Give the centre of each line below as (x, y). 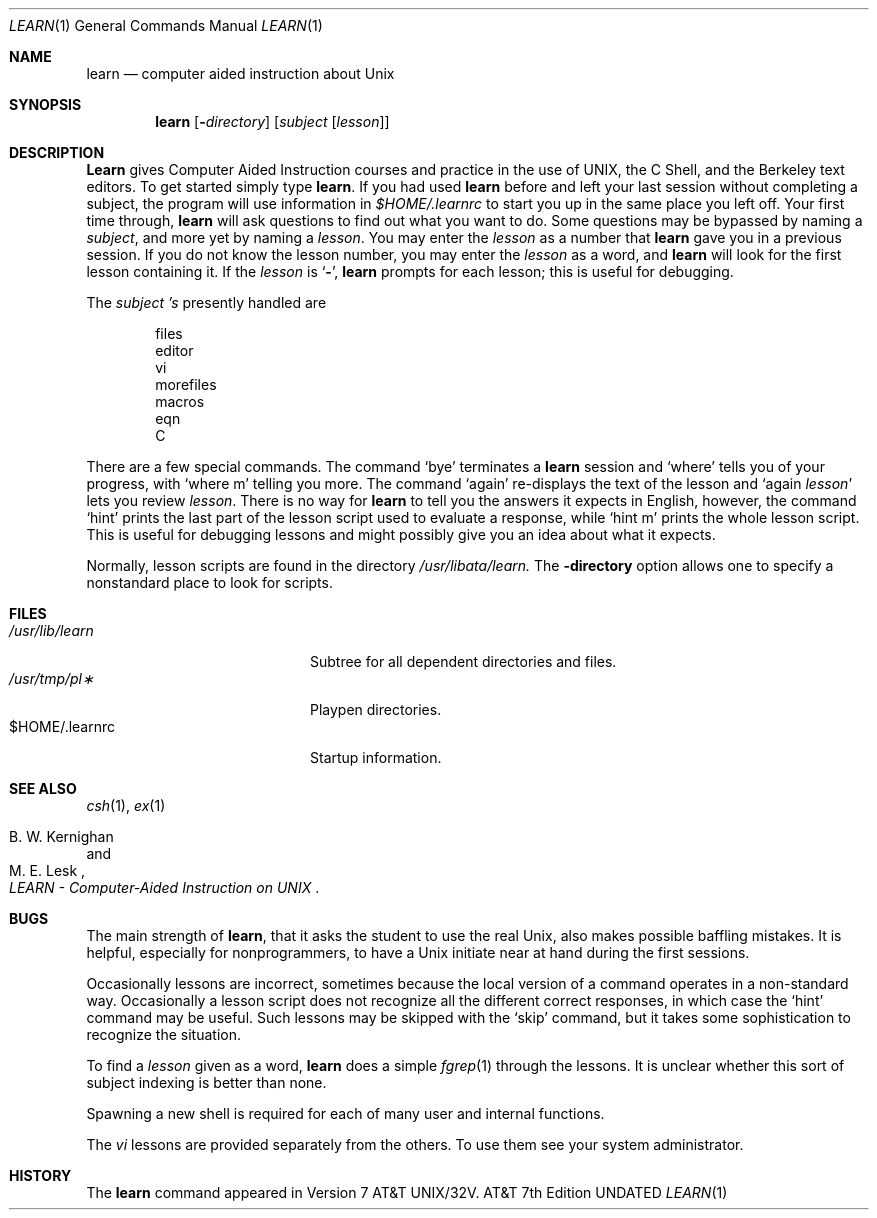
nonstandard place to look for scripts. (209, 582)
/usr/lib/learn (51, 630)
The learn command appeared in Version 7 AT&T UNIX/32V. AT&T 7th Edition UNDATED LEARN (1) (407, 1192)
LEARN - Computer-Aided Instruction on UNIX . (164, 887)
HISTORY (40, 1175)
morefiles (186, 384)
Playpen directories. (376, 709)
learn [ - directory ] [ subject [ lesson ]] (272, 121)
